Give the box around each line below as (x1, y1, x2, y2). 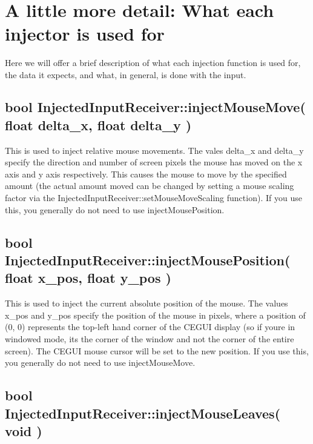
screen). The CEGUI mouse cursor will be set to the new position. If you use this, (5, 344, 309, 357)
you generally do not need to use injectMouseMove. (5, 356, 196, 369)
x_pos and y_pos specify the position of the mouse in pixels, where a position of (5, 308, 306, 321)
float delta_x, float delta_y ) (5, 115, 192, 134)
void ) (5, 421, 42, 440)
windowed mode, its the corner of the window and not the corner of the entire (5, 333, 294, 345)
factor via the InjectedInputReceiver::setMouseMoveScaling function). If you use (5, 191, 302, 204)
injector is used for (5, 21, 165, 45)
